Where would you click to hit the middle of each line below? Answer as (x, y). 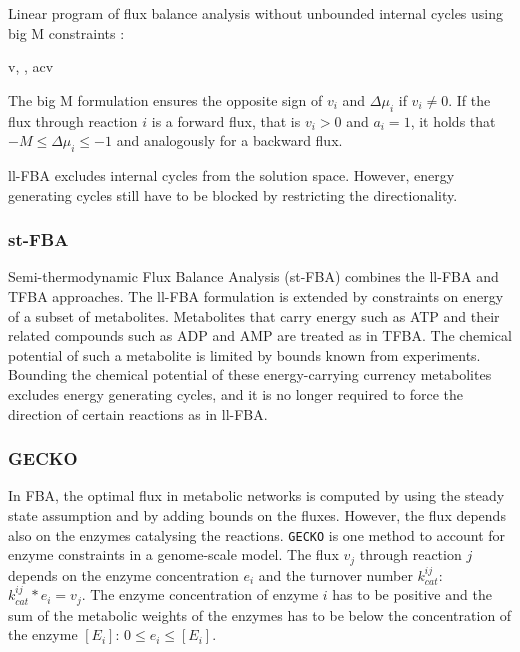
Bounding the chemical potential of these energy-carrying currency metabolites (250, 374)
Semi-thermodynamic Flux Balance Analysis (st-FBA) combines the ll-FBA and (253, 276)
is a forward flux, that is (226, 120)
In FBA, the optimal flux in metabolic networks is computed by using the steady (256, 495)
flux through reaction (73, 120)
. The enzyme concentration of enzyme (200, 594)
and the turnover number (335, 574)
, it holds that (453, 120)
